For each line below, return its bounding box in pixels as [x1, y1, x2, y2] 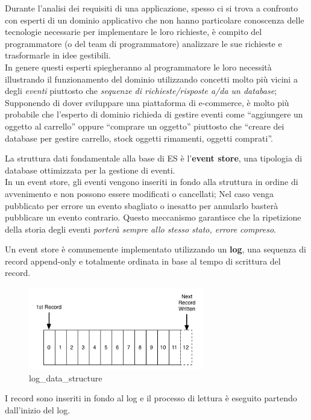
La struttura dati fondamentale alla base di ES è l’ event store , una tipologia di [5, 152, 303, 165]
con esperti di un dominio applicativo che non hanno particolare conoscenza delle [5, 13, 304, 26]
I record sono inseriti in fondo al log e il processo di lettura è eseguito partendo [5, 392, 297, 404]
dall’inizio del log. [5, 403, 71, 416]
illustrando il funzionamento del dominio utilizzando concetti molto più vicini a [5, 72, 298, 85]
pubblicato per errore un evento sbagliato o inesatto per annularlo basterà [5, 199, 278, 212]
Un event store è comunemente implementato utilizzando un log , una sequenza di [5, 243, 306, 255]
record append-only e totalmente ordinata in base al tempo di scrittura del [5, 254, 281, 267]
